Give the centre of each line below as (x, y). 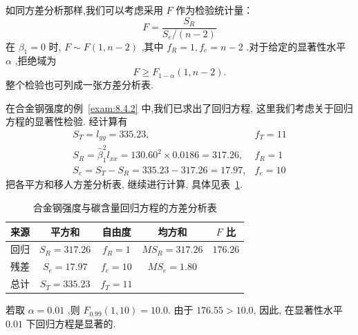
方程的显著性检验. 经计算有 (67, 121)
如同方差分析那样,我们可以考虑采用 (84, 10)
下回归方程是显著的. (71, 323)
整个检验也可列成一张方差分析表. (79, 85)
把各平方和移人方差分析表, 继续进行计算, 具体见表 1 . (124, 184)
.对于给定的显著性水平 (296, 46)
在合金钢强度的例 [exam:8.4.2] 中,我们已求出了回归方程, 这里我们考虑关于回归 (179, 107)
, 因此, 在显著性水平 (298, 310)
